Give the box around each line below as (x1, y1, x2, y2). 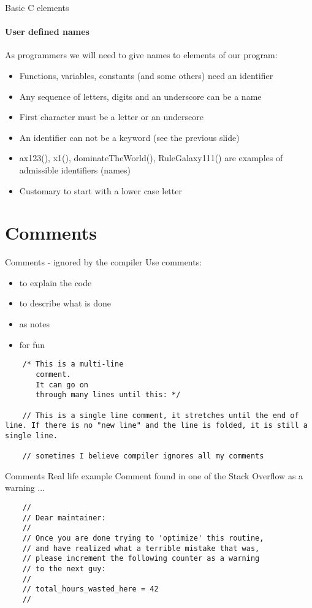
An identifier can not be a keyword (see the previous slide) (19, 131, 240, 143)
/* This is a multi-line (22, 360, 124, 369)
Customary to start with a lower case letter (19, 184, 182, 197)
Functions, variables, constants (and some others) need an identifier (19, 69, 273, 82)
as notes (19, 317, 50, 330)
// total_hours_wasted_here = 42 (22, 585, 159, 594)
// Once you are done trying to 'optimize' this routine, (22, 533, 264, 542)
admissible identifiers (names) (19, 163, 131, 176)
